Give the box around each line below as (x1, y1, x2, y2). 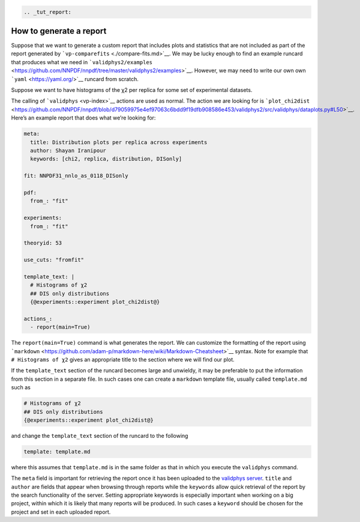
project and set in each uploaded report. (11, 508, 111, 515)
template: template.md (23, 448, 91, 455)
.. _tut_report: (23, 8, 72, 15)
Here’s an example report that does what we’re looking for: (11, 114, 156, 121)
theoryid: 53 (23, 240, 62, 246)
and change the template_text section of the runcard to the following (11, 432, 188, 439)
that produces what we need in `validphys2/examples (11, 58, 153, 65)
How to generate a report (11, 26, 107, 36)
